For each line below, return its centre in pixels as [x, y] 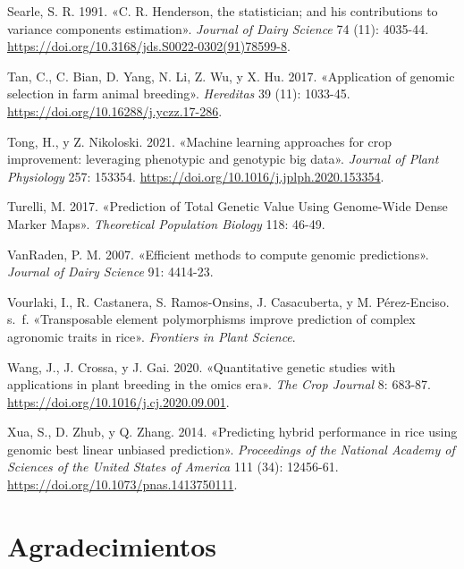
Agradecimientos [112, 545]
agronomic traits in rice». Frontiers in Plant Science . [152, 336]
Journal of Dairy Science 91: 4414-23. [110, 272]
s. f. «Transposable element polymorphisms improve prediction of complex [211, 319]
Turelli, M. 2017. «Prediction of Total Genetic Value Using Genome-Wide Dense [228, 206]
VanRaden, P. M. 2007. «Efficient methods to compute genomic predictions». [218, 254]
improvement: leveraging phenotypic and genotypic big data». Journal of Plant [223, 159]
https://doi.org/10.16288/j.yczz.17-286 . [115, 110]
